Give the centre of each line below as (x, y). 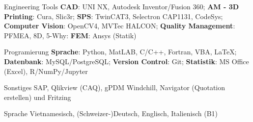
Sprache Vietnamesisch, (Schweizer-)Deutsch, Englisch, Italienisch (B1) (111, 113)
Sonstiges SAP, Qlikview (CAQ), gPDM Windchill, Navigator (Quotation (115, 87)
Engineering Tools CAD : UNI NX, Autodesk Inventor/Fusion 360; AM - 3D (122, 6)
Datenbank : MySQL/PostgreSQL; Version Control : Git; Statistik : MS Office (126, 61)
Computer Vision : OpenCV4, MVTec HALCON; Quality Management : (120, 26)
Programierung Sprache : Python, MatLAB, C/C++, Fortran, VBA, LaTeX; (120, 52)
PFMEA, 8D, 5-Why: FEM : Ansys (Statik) (70, 35)
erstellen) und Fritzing (38, 97)
